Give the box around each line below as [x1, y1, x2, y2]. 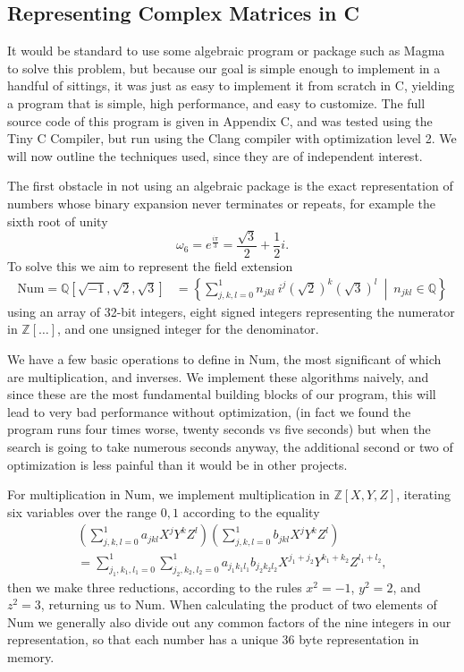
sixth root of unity [7, 211, 108, 230]
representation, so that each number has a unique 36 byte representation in [7, 630, 419, 649]
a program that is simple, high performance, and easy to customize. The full [7, 93, 426, 112]
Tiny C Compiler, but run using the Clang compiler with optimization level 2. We [7, 129, 457, 148]
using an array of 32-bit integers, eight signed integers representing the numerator [7, 302, 455, 320]
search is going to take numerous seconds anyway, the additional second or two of [7, 437, 453, 455]
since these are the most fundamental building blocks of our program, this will [7, 385, 436, 404]
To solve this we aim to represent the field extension [7, 256, 293, 275]
